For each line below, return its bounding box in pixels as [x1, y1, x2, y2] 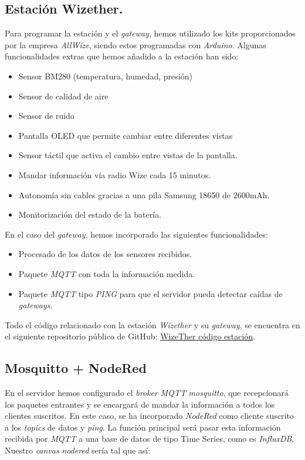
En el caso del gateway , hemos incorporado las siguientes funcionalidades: [5, 228, 268, 240]
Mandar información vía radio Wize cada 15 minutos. [18, 168, 211, 181]
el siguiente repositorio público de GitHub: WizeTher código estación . [5, 330, 256, 342]
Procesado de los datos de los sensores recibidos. [18, 248, 192, 260]
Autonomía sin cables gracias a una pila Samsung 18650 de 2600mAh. [18, 188, 270, 201]
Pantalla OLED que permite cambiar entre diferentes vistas [18, 129, 233, 141]
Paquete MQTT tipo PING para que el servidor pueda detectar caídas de [18, 287, 283, 299]
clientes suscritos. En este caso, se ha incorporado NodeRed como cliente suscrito [5, 409, 294, 422]
